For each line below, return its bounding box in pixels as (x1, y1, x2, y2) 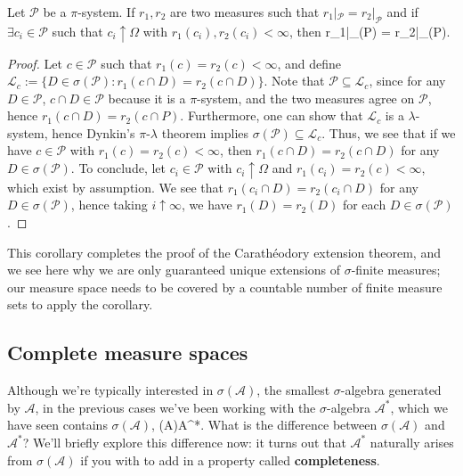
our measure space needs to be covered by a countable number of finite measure (7, 277, 443, 296)
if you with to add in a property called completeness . (80, 450, 380, 469)
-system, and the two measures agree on (197, 88, 415, 107)
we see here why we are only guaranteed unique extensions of (7, 260, 341, 279)
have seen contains (7, 415, 108, 434)
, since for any (369, 71, 446, 90)
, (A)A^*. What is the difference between (151, 415, 378, 434)
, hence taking (70, 195, 148, 214)
